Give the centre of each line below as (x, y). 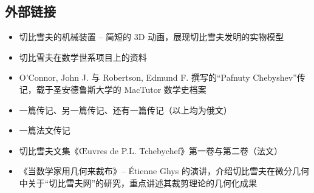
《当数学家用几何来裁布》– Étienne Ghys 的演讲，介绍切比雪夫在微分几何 (164, 171)
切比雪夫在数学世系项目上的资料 (83, 57)
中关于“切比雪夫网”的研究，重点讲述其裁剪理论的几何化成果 (138, 182)
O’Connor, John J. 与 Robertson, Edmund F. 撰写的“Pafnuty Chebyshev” (158, 77)
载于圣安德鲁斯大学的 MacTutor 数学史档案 (121, 89)
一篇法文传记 (45, 130)
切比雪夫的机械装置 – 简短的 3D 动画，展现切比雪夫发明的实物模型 (152, 37)
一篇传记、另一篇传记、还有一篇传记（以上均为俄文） (125, 110)
